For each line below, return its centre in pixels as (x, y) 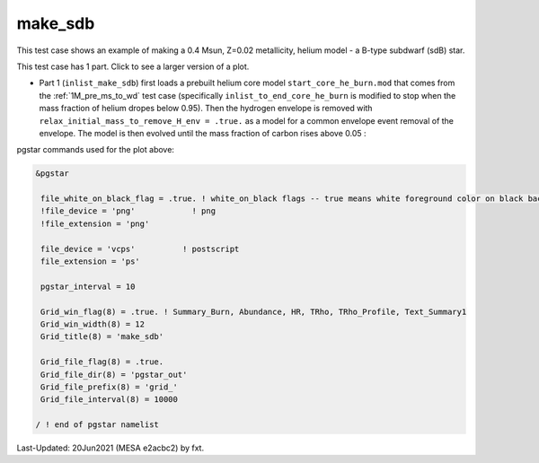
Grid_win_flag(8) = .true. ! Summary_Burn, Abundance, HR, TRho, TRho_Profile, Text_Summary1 (254, 311)
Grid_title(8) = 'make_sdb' (102, 337)
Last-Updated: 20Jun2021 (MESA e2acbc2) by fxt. (110, 448)
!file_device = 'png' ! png (128, 211)
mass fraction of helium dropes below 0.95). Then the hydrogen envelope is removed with (206, 109)
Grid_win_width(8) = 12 (93, 324)
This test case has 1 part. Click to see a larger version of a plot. (133, 66)
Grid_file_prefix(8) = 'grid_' (110, 387)
